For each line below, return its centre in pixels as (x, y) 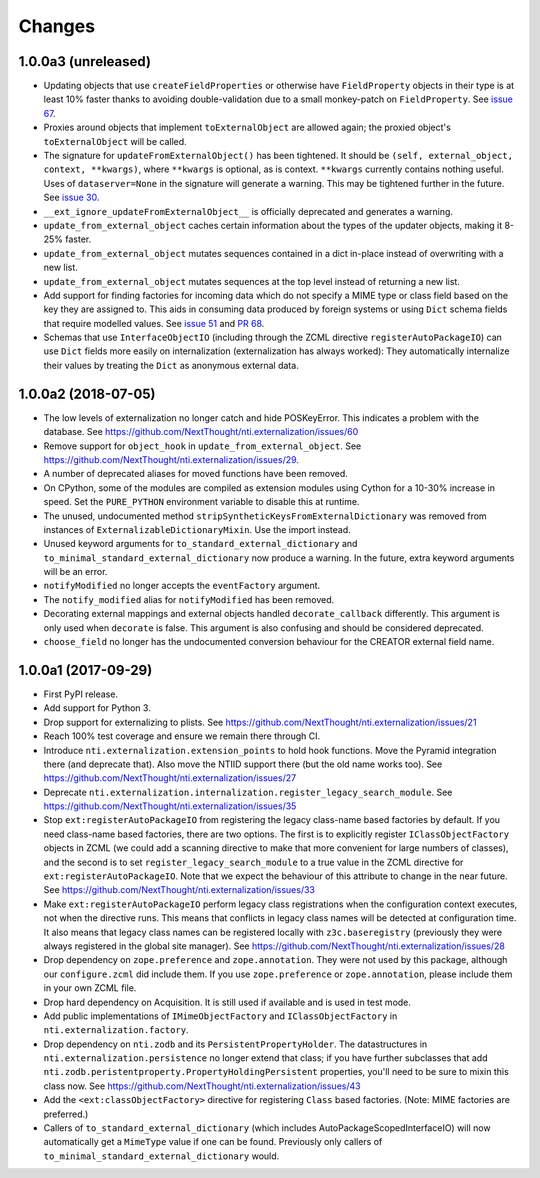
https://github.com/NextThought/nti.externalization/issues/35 (170, 806)
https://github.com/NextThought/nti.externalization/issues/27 (170, 778)
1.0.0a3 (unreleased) (85, 61)
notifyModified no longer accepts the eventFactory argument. (182, 586)
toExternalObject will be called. (115, 141)
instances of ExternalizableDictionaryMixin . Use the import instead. (197, 529)
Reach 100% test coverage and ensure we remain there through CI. (182, 736)
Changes (56, 26)
